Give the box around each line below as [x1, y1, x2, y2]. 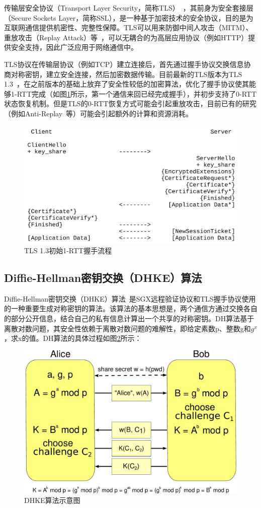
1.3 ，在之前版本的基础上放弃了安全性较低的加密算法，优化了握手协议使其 [4, 79, 249, 89]
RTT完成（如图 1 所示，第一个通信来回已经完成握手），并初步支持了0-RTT [17, 88, 257, 99]
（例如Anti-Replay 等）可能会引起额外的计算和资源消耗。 [4, 108, 193, 118]
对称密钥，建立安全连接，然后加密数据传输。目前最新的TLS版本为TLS [11, 68, 242, 79]
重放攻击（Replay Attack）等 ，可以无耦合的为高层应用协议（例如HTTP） [4, 32, 248, 42]
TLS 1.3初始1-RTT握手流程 [24, 245, 112, 256]
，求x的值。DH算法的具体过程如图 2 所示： [4, 333, 142, 343]
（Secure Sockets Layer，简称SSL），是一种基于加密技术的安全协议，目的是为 [4, 12, 253, 23]
